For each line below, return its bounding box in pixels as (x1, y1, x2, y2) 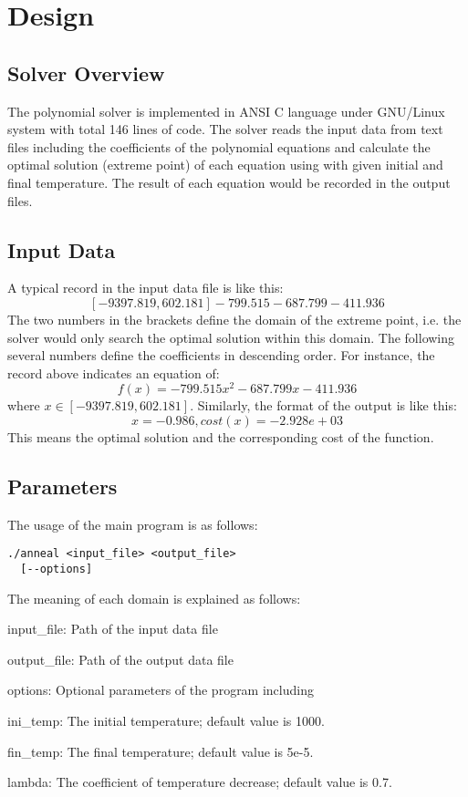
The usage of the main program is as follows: (7, 514, 258, 533)
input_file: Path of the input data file (7, 619, 218, 638)
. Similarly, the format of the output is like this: (190, 396, 457, 415)
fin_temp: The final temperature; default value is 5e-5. (7, 741, 314, 761)
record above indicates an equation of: (7, 363, 220, 382)
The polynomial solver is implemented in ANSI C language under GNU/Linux (7, 101, 445, 120)
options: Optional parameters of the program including (7, 680, 314, 699)
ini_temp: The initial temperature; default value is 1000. (7, 711, 325, 730)
